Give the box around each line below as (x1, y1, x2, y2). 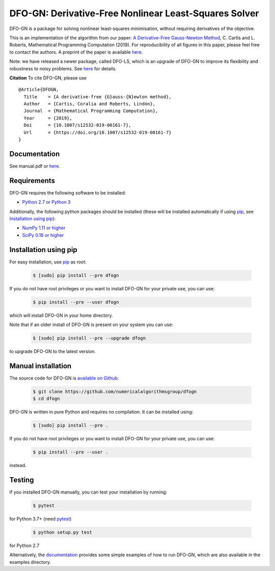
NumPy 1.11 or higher (22, 225, 66, 231)
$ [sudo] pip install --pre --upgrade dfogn (33, 335, 146, 341)
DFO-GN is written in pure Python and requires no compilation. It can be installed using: (9, 409, 194, 415)
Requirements (9, 176, 56, 185)
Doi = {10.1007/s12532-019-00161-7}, (23, 122, 132, 128)
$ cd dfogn (33, 396, 60, 402)
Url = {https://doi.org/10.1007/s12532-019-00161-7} (23, 129, 172, 135)
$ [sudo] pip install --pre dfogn (33, 273, 119, 278)
